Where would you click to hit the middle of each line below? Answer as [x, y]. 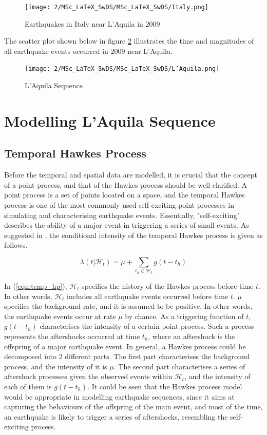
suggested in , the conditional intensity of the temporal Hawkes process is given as [133, 235]
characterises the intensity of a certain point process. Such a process [147, 326]
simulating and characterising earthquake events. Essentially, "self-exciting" [122, 215]
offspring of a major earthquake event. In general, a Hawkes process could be [125, 346]
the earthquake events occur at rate [60, 316]
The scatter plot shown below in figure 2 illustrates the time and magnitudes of [129, 41]
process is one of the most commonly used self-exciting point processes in [119, 205]
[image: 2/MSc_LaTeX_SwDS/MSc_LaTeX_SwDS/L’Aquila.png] [122, 69]
